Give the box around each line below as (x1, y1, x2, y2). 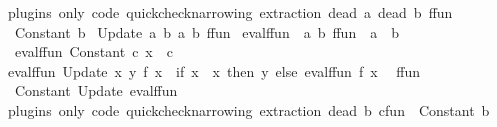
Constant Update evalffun (14, 80, 178, 101)
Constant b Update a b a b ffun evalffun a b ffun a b (14, 21, 399, 42)
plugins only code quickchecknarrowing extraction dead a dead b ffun (7, 2, 453, 22)
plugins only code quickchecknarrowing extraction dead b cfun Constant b (7, 99, 490, 120)
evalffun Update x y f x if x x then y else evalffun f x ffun (7, 60, 420, 81)
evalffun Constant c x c (14, 41, 173, 62)
